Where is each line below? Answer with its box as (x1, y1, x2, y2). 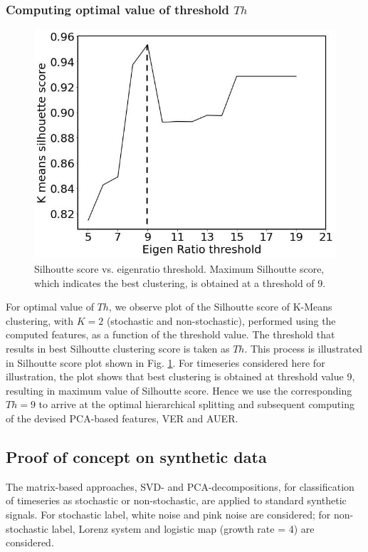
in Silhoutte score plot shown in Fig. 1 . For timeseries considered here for (6, 355, 325, 370)
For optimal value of (6, 299, 94, 314)
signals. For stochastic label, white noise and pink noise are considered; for (6, 506, 331, 521)
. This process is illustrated (244, 340, 363, 355)
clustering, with (6, 313, 74, 328)
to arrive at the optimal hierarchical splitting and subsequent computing (38, 397, 354, 412)
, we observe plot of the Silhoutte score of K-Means (108, 299, 332, 314)
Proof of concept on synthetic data (6, 445, 267, 467)
